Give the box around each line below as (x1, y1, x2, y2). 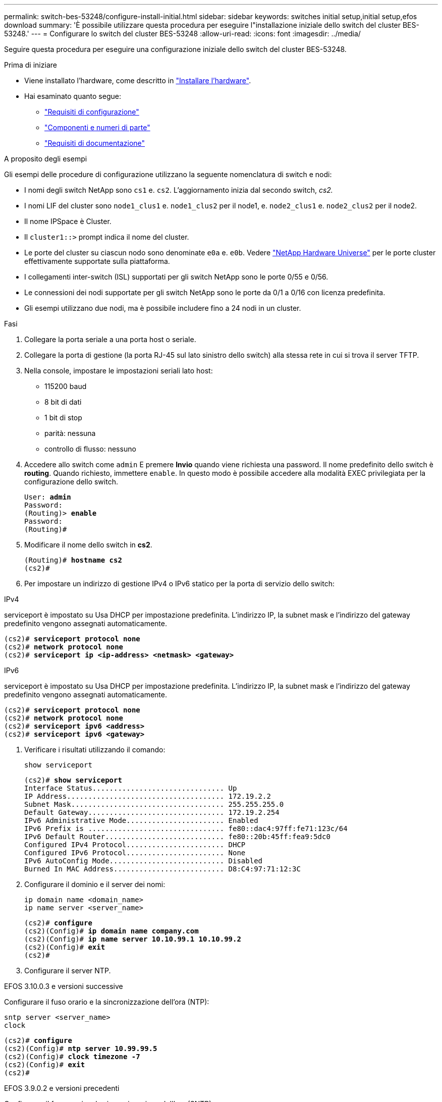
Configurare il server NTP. (24, 966, 111, 975)
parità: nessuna (44, 429, 96, 437)
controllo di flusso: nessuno (44, 445, 136, 453)
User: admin (24, 493, 71, 501)
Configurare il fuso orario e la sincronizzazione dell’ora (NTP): (4, 998, 209, 1006)
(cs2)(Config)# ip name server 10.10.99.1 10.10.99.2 (24, 935, 241, 943)
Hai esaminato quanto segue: (24, 92, 121, 100)
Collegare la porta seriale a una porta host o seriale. (24, 335, 196, 344)
